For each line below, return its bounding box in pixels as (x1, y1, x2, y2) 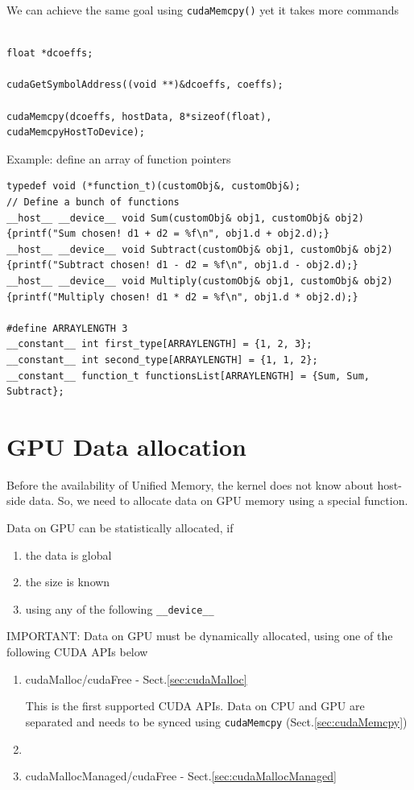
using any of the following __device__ (25, 600, 214, 617)
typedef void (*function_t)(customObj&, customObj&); (6, 180, 301, 192)
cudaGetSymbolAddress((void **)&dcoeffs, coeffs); (6, 79, 284, 91)
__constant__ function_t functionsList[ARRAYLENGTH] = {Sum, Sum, (6, 370, 371, 382)
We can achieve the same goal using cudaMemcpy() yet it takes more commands (6, 2, 400, 18)
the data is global (25, 546, 112, 563)
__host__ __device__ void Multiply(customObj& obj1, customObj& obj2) (6, 275, 393, 287)
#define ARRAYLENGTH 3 (6, 322, 128, 334)
